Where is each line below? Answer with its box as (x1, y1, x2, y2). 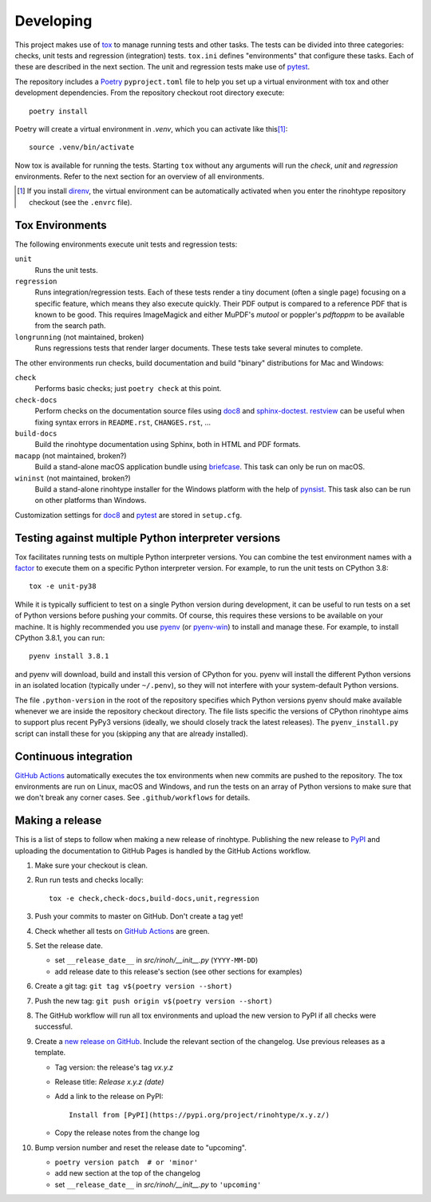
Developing (14, 12, 93, 30)
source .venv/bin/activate (29, 143, 135, 152)
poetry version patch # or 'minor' (54, 1157, 199, 1167)
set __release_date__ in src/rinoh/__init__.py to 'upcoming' (54, 1180, 262, 1189)
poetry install (29, 106, 89, 116)
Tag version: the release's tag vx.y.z (54, 1062, 174, 1072)
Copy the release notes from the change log (54, 1128, 200, 1137)
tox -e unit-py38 (29, 582, 97, 591)
